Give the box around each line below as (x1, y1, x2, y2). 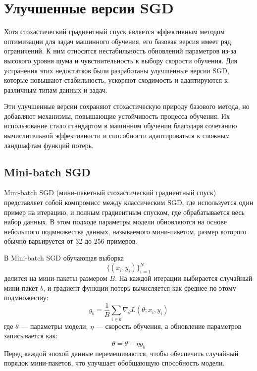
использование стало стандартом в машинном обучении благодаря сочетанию (4, 120, 237, 131)
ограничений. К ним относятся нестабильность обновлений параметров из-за (4, 46, 237, 56)
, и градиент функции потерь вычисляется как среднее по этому (43, 282, 236, 293)
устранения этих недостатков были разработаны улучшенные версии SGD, (4, 65, 229, 75)
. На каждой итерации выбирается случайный (114, 273, 253, 283)
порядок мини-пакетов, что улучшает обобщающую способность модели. (4, 358, 225, 368)
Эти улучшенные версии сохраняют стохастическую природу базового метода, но (4, 101, 250, 111)
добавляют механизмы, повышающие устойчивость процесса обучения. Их (4, 110, 230, 121)
